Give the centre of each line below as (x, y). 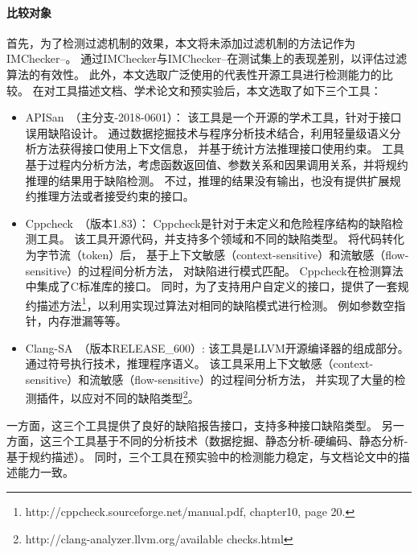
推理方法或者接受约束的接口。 (115, 196)
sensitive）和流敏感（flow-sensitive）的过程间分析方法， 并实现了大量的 (210, 379)
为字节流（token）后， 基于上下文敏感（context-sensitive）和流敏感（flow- (217, 254)
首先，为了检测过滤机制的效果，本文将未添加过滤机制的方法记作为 (181, 42)
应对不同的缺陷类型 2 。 (140, 396)
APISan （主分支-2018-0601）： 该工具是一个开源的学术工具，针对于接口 (213, 117)
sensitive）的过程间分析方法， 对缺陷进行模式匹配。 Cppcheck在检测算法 (214, 270)
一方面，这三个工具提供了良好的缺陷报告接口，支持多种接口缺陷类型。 (192, 425)
